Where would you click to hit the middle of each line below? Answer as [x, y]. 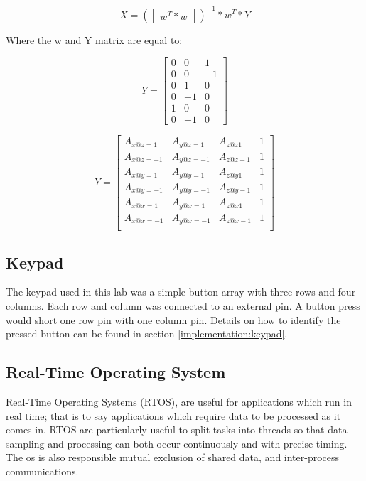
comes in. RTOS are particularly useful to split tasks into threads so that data [177, 429]
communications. [42, 471]
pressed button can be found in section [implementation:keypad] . [147, 334]
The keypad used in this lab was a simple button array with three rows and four [181, 292]
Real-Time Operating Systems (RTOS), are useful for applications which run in [179, 401]
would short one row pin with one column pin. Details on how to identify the [173, 319]
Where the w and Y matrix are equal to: [94, 39]
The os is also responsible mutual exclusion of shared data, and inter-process [173, 457]
